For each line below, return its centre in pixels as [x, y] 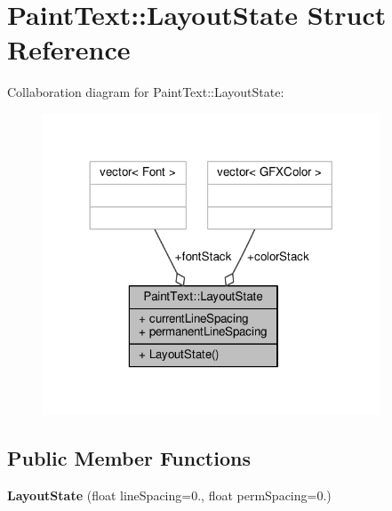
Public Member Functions [129, 457]
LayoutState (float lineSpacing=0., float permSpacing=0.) [169, 495]
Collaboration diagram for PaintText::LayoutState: [146, 92]
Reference [69, 49]
